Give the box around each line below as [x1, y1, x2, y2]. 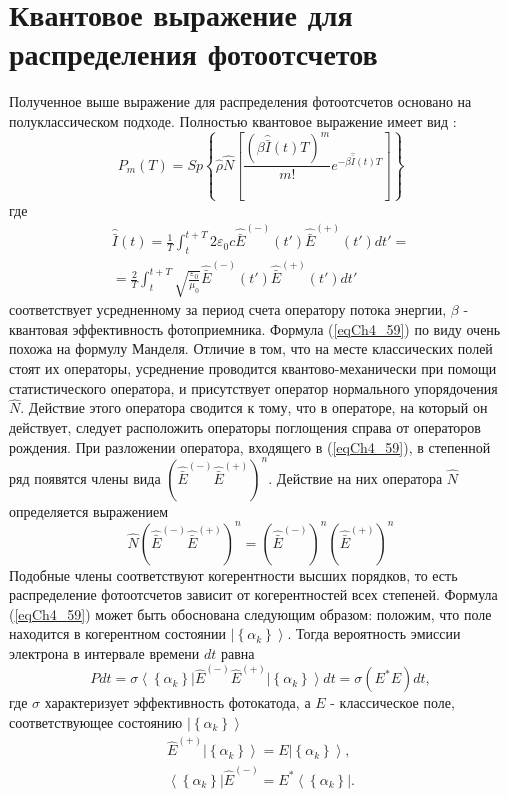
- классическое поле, [330, 692, 455, 713]
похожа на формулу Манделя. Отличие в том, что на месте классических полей [9, 338, 493, 359]
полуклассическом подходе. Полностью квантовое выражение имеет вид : [9, 110, 457, 131]
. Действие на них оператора [268, 467, 443, 488]
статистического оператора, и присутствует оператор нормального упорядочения [9, 377, 498, 398]
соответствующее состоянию [9, 711, 183, 732]
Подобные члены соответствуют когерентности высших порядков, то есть [9, 564, 458, 585]
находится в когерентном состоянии [9, 623, 227, 644]
